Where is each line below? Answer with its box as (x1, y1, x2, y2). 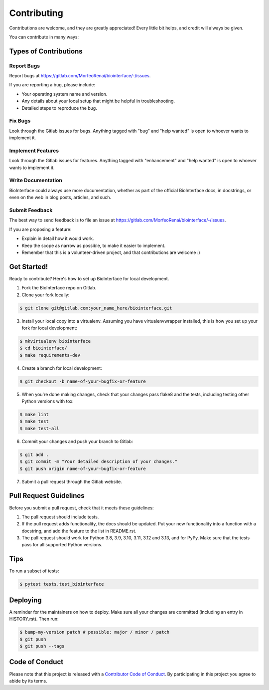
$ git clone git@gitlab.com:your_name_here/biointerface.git (19, 305, 172, 311)
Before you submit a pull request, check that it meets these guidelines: (9, 504, 154, 511)
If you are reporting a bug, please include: (9, 82, 96, 88)
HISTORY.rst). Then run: (9, 616, 59, 622)
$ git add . (19, 452, 49, 458)
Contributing (9, 7, 63, 18)
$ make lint (19, 412, 49, 418)
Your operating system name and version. (21, 91, 108, 97)
